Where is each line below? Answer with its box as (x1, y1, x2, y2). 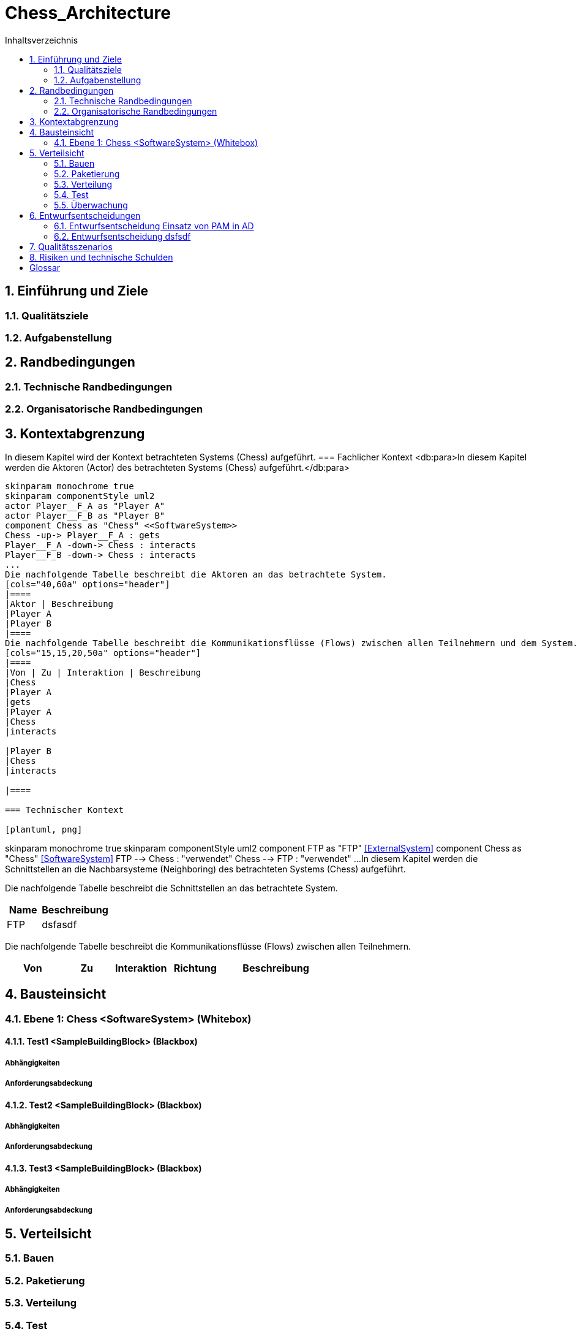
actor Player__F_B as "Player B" (5, 511, 165, 521)
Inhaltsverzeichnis (5, 34, 78, 45)
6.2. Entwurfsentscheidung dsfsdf (54, 231, 191, 242)
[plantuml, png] (5, 825, 83, 835)
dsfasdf (42, 918, 77, 931)
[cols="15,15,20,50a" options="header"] (5, 648, 201, 658)
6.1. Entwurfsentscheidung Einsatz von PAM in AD (54, 220, 254, 231)
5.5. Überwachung (54, 199, 128, 210)
